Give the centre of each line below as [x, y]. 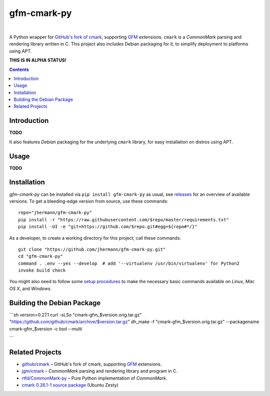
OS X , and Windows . [30, 288]
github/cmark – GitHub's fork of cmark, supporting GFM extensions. [92, 364]
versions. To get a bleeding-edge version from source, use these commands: [89, 201]
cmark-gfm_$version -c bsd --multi [46, 329]
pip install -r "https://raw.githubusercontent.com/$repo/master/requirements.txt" [124, 219]
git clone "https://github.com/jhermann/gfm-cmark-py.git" [92, 249]
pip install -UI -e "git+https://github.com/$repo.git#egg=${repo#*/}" [108, 227]
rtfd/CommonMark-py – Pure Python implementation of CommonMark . [94, 378]
